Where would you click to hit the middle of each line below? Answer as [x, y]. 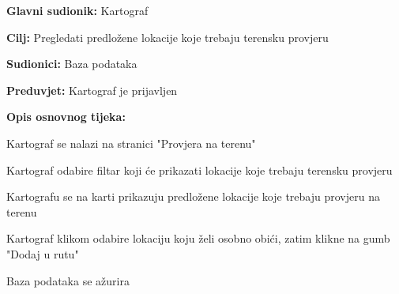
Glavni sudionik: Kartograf [77, 10]
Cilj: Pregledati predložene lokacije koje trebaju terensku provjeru [168, 37]
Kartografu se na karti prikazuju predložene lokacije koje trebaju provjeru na [193, 196]
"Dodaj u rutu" [43, 253]
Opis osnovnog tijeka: [66, 117]
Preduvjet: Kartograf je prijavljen [92, 90]
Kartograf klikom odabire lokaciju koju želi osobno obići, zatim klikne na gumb [198, 238]
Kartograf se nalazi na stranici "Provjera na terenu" [131, 143]
